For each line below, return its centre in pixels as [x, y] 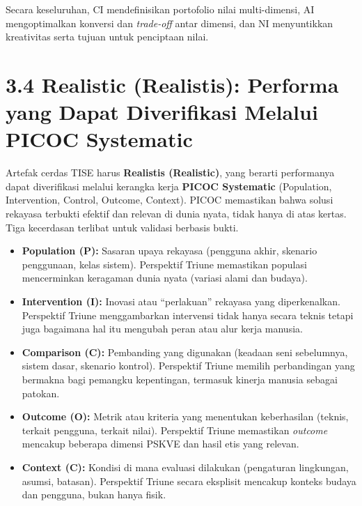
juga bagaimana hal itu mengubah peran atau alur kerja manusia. [162, 329]
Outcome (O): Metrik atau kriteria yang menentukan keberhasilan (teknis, [185, 416]
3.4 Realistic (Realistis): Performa [172, 84]
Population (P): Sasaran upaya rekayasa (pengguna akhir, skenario [170, 251]
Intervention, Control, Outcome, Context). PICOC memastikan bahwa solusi [170, 200]
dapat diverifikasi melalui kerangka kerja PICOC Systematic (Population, [169, 186]
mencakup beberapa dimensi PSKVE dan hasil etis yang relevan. [160, 444]
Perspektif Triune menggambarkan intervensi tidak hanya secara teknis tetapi [188, 315]
